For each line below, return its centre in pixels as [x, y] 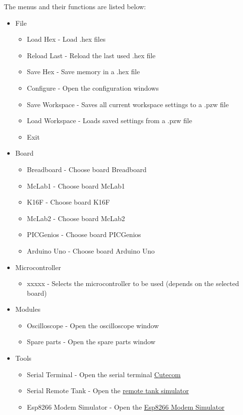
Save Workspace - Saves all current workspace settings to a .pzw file [128, 104]
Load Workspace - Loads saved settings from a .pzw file [109, 120]
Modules [28, 309]
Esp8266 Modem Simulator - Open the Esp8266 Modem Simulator [126, 407]
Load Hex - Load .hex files [66, 39]
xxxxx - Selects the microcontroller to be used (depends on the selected [133, 283]
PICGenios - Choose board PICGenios [84, 234]
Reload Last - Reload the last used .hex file [91, 55]
